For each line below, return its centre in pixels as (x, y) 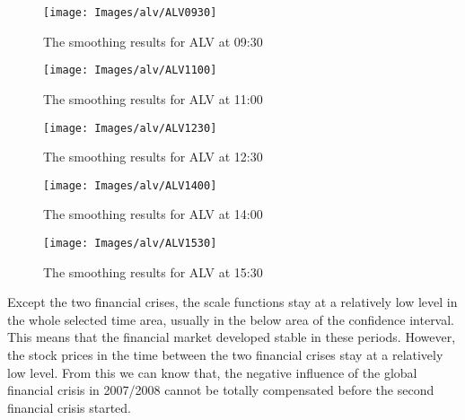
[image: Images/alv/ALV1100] (130, 70)
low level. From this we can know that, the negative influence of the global (212, 372)
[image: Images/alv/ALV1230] (130, 128)
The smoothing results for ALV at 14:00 (153, 214)
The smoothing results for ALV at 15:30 (153, 271)
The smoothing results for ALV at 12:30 (153, 157)
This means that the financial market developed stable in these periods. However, (232, 337)
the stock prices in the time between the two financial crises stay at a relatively (225, 355)
